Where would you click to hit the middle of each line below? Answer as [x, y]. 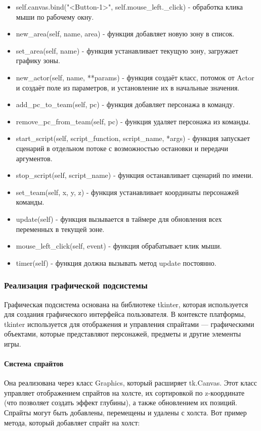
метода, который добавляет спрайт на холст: [72, 422]
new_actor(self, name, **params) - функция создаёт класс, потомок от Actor [135, 77]
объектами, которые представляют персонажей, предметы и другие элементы [123, 334]
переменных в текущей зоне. [60, 229]
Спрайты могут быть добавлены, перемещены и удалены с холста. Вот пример [125, 413]
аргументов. [34, 158]
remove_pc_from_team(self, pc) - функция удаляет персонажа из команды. [133, 121]
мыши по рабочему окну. [55, 16]
